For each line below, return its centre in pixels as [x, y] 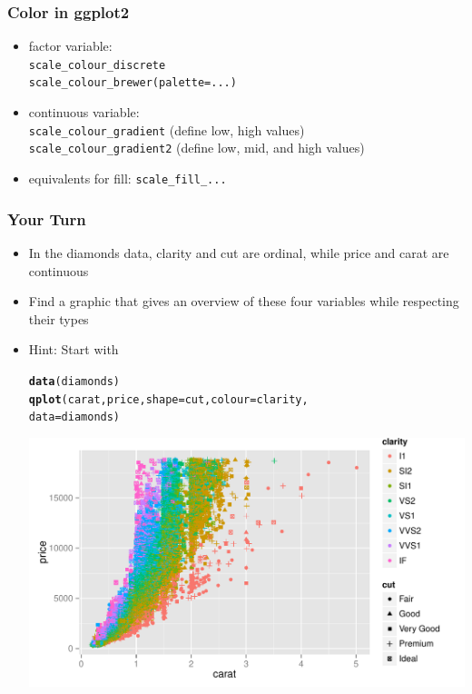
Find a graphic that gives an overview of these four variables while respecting [244, 301]
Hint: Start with [74, 349]
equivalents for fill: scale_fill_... [128, 178]
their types [59, 318]
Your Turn [47, 218]
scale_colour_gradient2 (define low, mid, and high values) [197, 148]
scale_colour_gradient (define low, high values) [167, 129]
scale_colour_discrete [97, 65]
